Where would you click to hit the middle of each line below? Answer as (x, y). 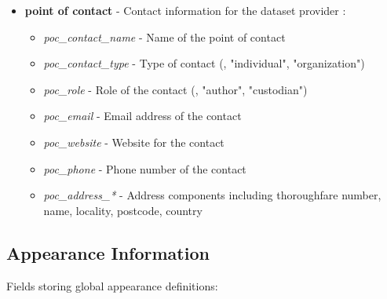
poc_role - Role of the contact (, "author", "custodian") (175, 89)
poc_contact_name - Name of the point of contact (164, 36)
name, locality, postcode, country (123, 210)
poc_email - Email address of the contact (142, 116)
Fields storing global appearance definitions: (112, 285)
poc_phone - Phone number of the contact (145, 168)
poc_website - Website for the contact (134, 142)
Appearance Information (108, 252)
